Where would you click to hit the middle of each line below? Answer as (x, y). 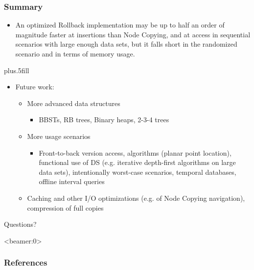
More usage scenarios (59, 136)
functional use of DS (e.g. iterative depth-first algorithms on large (137, 162)
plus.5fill (17, 70)
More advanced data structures (74, 103)
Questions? (20, 224)
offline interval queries (72, 181)
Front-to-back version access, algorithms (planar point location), (135, 152)
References (26, 262)
